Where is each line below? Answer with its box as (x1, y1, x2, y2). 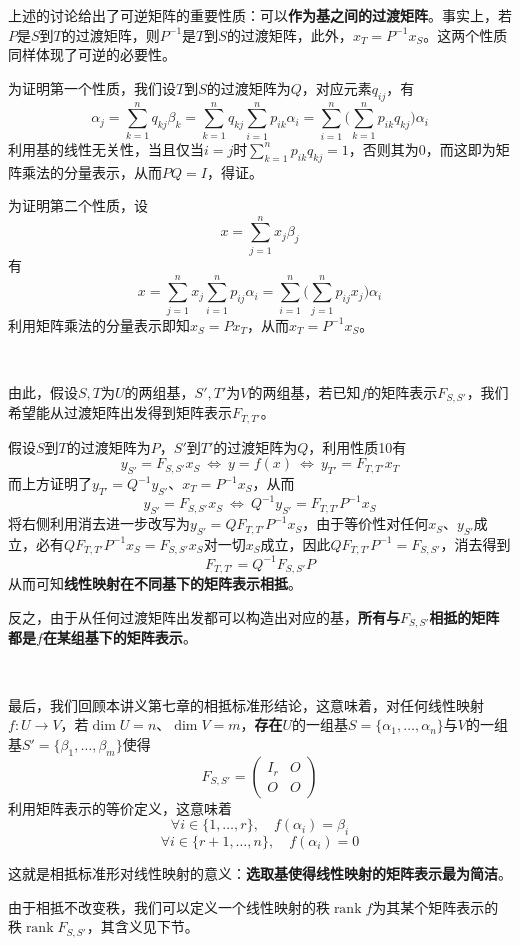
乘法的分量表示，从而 (21, 161, 162, 182)
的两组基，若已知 (248, 381, 361, 402)
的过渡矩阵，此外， (226, 24, 353, 45)
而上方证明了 (8, 473, 92, 494)
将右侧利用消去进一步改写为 (8, 513, 190, 534)
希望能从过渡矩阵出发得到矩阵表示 (8, 402, 232, 423)
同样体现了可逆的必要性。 (8, 44, 176, 65)
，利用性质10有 (308, 436, 407, 457)
